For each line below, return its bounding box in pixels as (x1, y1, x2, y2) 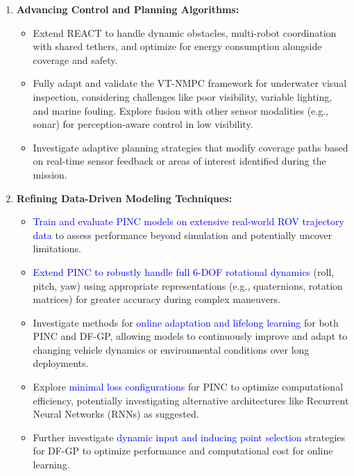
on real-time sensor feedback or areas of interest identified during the (33, 154, 326, 168)
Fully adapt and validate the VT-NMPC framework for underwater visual (33, 76, 347, 90)
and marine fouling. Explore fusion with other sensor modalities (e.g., (33, 103, 328, 117)
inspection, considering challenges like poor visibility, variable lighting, (33, 89, 332, 104)
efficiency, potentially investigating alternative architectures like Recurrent (33, 393, 349, 407)
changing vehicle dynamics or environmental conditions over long (33, 342, 310, 356)
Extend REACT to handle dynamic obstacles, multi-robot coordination (33, 25, 337, 40)
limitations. (33, 241, 81, 256)
